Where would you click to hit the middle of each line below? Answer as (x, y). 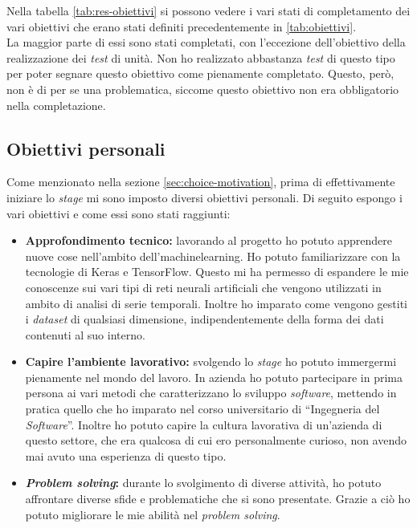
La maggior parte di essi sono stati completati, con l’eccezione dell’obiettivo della (206, 42)
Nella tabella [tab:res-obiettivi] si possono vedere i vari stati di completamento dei (208, 10)
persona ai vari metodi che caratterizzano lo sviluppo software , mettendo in (211, 393)
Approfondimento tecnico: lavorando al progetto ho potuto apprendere (208, 240)
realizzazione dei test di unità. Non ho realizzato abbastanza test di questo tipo (201, 57)
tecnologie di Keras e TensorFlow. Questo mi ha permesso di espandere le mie (217, 272)
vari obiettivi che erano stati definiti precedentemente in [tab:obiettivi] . (182, 26)
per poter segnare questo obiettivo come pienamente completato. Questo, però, (200, 73)
